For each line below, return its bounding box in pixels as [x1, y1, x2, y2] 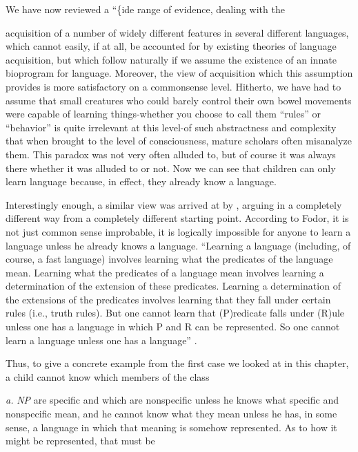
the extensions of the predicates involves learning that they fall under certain [6, 292, 331, 306]
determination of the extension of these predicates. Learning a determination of [6, 279, 341, 293]
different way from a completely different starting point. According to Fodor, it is [6, 211, 349, 225]
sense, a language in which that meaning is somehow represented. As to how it [6, 420, 337, 434]
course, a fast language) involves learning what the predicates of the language [6, 252, 333, 266]
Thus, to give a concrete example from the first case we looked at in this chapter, [6, 356, 349, 370]
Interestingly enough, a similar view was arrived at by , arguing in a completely [6, 197, 342, 211]
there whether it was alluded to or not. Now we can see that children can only [6, 160, 336, 175]
